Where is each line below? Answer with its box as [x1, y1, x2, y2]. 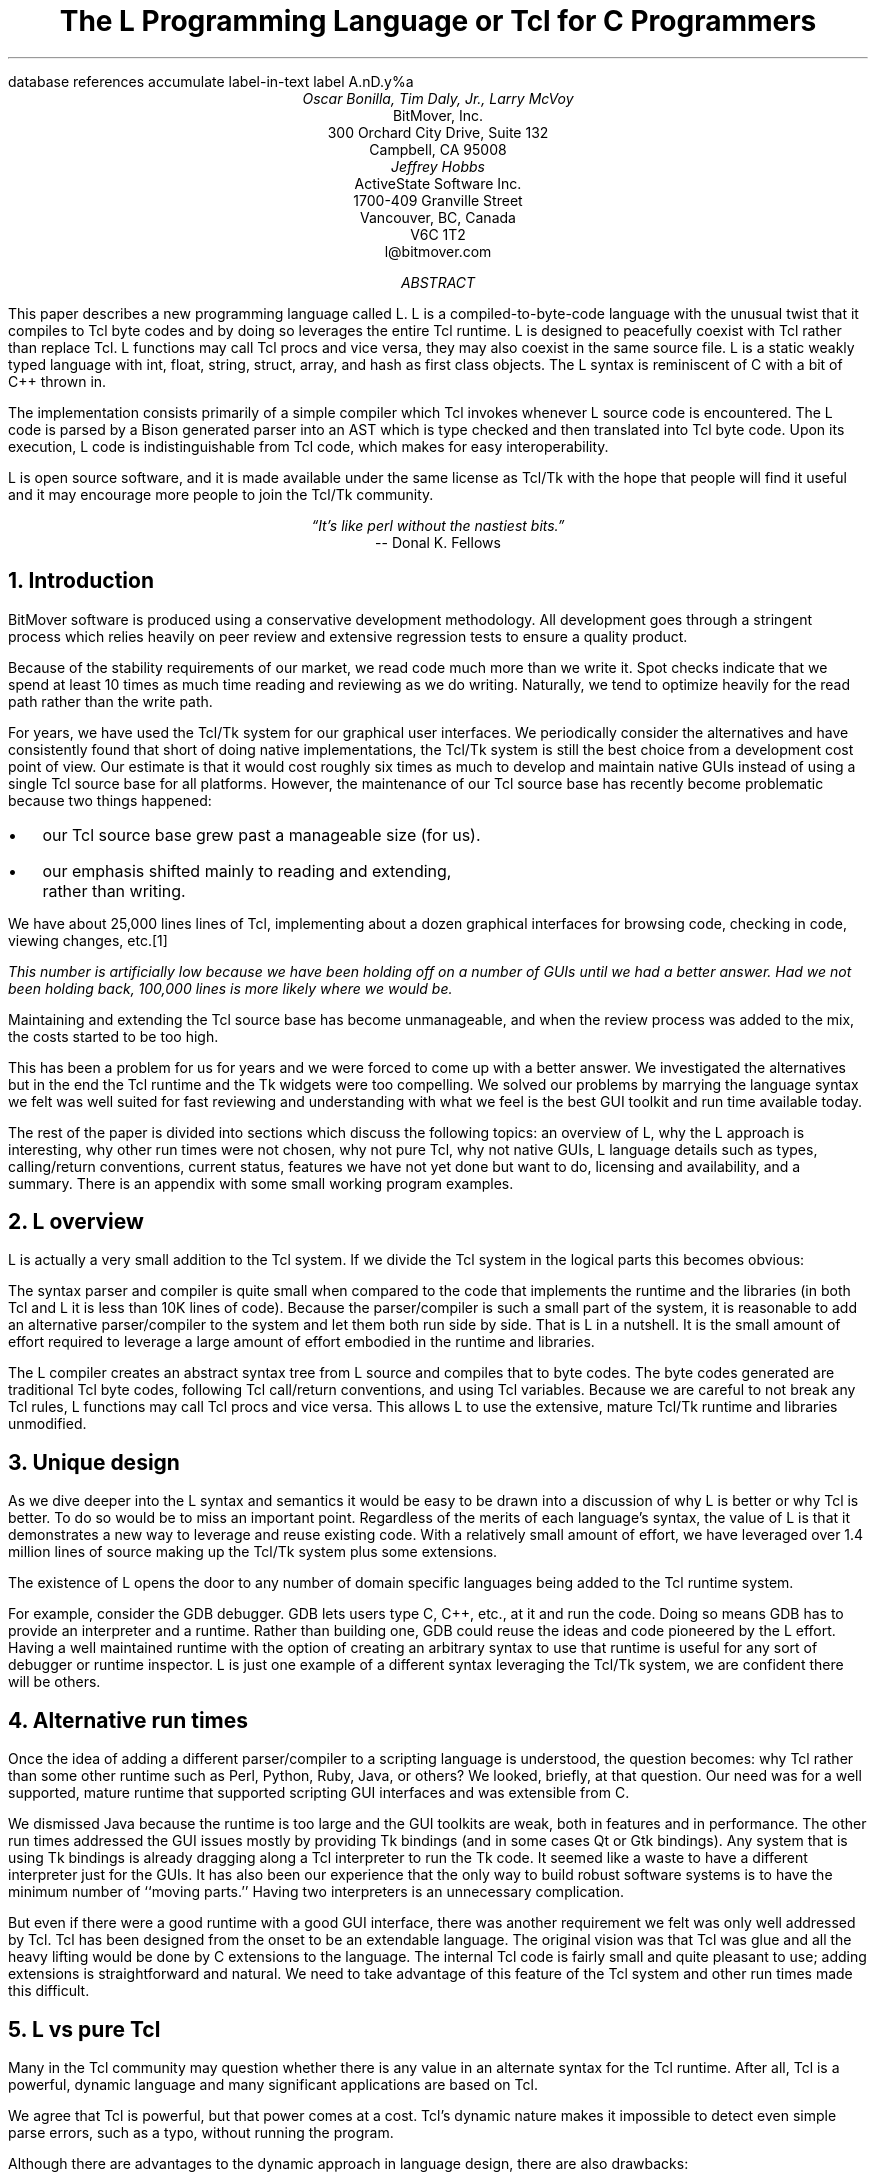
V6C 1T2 [410, 225, 466, 243]
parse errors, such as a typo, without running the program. [8, 2123, 394, 2141]
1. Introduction [8, 568, 154, 594]
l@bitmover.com [384, 242, 492, 260]
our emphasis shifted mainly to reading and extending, [42, 860, 452, 881]
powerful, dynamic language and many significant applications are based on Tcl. [8, 2075, 538, 2093]
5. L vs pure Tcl [8, 2016, 161, 2042]
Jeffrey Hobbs [391, 157, 485, 175]
